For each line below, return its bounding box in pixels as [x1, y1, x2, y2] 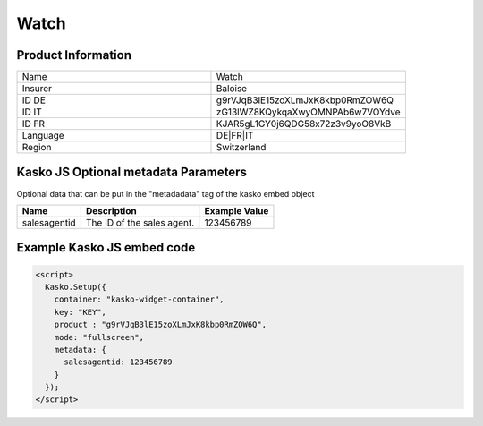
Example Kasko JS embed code [16, 240, 196, 255]
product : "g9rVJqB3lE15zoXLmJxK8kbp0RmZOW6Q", [54, 319, 267, 330]
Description [85, 204, 138, 217]
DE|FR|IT [216, 130, 254, 142]
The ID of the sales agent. [85, 216, 195, 228]
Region [21, 141, 52, 154]
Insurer [21, 82, 53, 95]
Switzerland [216, 141, 267, 154]
